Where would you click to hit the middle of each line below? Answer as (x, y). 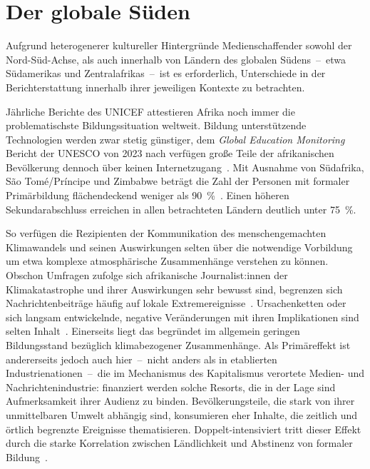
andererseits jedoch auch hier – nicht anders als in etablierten (142, 359)
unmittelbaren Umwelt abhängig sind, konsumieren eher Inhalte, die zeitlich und (182, 414)
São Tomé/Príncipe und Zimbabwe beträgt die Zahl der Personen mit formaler (178, 181)
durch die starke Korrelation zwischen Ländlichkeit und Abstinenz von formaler (179, 443)
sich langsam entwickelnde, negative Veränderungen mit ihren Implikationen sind (183, 317)
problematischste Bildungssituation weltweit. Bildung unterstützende (156, 125)
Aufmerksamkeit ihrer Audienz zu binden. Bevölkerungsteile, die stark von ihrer (180, 401)
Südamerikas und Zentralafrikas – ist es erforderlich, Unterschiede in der (166, 73)
